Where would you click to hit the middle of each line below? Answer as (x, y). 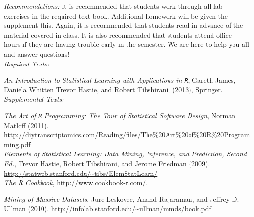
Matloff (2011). (26, 125)
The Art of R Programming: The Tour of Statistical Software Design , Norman (120, 115)
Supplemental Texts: (34, 99)
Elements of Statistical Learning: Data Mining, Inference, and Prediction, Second (125, 154)
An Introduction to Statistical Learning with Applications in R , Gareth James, (120, 80)
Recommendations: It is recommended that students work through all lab (113, 6)
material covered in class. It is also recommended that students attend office (118, 34)
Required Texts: (27, 63)
